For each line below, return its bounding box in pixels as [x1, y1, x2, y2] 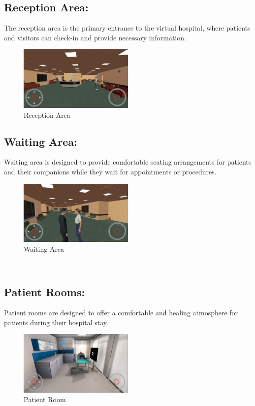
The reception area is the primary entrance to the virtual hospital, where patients [4, 23, 251, 33]
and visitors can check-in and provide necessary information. [4, 32, 186, 42]
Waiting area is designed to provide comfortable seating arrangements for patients [4, 157, 252, 167]
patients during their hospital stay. [4, 317, 108, 327]
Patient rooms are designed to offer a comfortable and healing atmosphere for [4, 307, 238, 318]
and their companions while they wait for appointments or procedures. [4, 167, 217, 176]
